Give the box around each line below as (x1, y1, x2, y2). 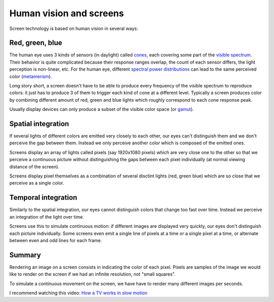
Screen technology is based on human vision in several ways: (9, 25, 139, 32)
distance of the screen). (9, 163, 59, 170)
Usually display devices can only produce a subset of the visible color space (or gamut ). (9, 106, 194, 112)
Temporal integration (9, 193, 78, 202)
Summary (9, 251, 41, 259)
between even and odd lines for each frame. (9, 237, 102, 244)
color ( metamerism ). (9, 73, 52, 79)
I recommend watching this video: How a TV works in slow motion (9, 290, 148, 296)
